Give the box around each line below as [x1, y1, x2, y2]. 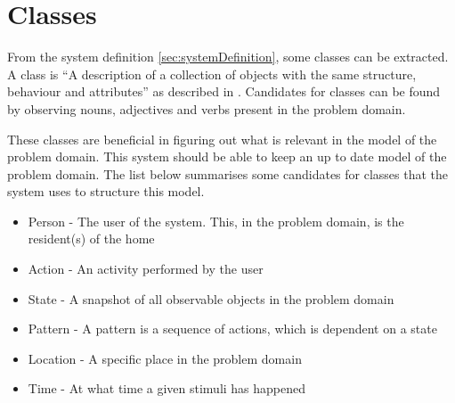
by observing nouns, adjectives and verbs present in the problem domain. [7, 99, 406, 118]
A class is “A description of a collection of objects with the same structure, [7, 64, 417, 83]
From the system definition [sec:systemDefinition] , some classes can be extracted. [7, 47, 449, 66]
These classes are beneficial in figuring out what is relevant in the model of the [7, 129, 437, 148]
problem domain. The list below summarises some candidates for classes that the [7, 164, 449, 183]
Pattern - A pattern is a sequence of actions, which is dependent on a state [28, 319, 437, 338]
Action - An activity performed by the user [28, 259, 264, 278]
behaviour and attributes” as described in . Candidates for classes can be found [7, 82, 441, 101]
